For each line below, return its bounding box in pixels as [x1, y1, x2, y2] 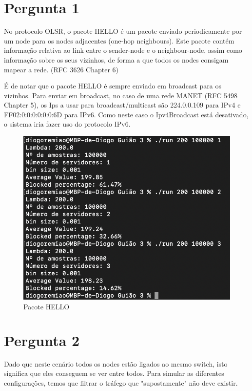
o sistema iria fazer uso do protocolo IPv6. [4, 119, 131, 129]
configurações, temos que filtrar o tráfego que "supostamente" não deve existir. [4, 377, 238, 388]
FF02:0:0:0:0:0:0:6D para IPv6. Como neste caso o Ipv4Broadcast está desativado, [4, 109, 249, 119]
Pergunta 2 [4, 330, 80, 350]
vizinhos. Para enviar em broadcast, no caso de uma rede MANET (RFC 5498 [4, 90, 238, 100]
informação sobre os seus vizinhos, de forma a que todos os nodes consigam [4, 54, 229, 65]
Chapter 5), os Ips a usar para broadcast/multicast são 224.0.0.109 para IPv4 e [4, 100, 241, 110]
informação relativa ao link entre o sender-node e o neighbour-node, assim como [4, 45, 242, 55]
